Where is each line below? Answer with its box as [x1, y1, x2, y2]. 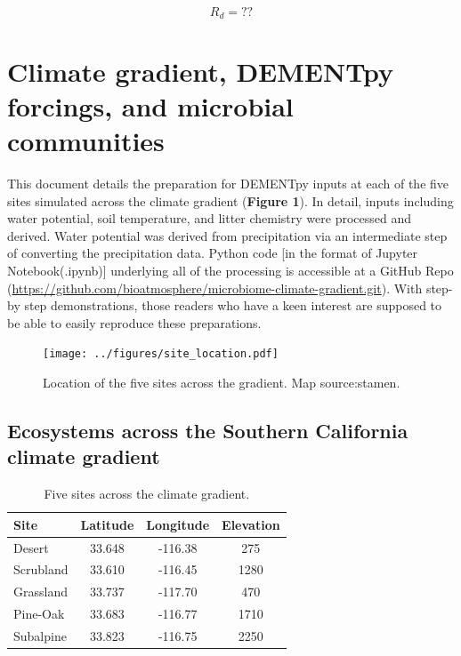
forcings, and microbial [7, 87, 294, 124]
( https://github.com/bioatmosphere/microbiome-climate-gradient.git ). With [7, 278, 423, 297]
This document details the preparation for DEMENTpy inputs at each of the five [7, 173, 449, 192]
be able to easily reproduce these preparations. [7, 313, 262, 332]
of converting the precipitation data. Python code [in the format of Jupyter [7, 244, 418, 262]
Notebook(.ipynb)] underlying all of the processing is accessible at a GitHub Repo [7, 260, 454, 279]
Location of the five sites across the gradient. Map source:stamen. [43, 372, 400, 391]
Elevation [222, 515, 280, 533]
